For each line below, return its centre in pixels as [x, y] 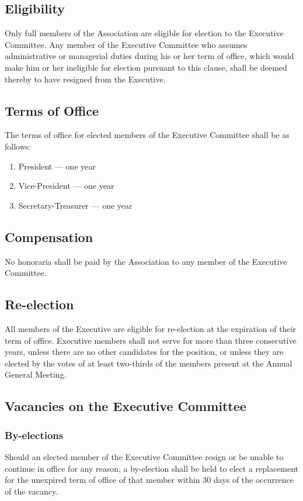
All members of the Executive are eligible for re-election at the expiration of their [151, 328]
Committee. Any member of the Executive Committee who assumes [126, 44]
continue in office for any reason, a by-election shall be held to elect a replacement [152, 468]
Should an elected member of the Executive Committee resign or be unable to [144, 456]
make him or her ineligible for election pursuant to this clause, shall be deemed [146, 67]
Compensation [49, 236]
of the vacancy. [31, 491]
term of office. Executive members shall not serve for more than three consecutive [151, 340]
